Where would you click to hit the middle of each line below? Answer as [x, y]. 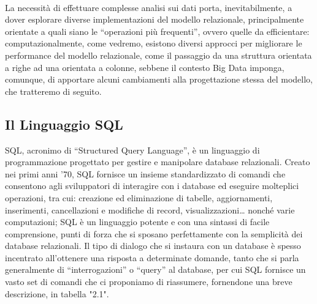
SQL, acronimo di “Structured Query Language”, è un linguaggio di [132, 150]
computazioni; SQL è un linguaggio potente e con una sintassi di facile [137, 222]
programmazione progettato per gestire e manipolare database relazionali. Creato [158, 162]
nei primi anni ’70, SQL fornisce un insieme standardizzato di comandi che [145, 173]
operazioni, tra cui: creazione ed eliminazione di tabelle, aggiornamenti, [139, 197]
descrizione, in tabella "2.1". [57, 293]
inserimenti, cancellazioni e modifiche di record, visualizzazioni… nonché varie [150, 209]
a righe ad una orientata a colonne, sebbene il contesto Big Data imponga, [145, 67]
